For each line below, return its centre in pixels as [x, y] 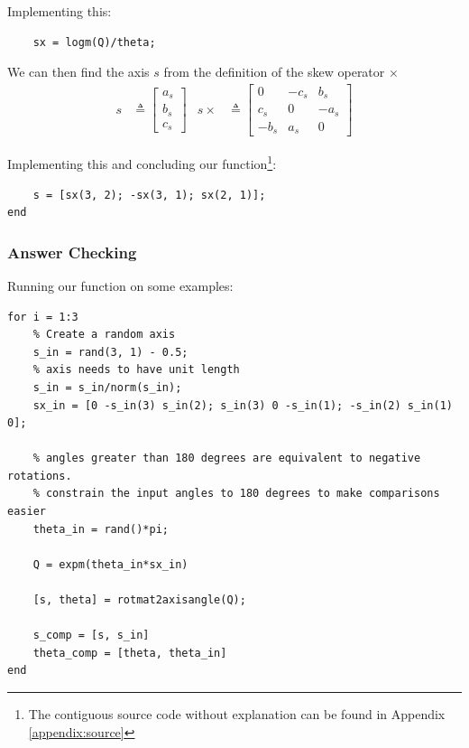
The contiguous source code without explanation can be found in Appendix [237, 714]
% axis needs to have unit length [136, 370]
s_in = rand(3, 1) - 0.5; [110, 352]
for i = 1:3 [43, 317]
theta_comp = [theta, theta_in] [130, 653]
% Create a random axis [104, 335]
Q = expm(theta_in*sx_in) [110, 564]
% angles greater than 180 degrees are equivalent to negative [227, 458]
